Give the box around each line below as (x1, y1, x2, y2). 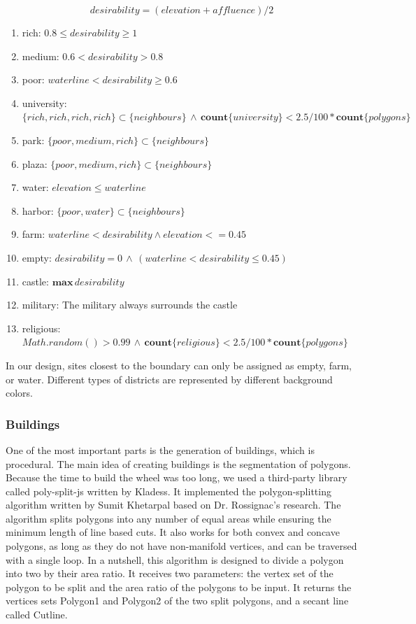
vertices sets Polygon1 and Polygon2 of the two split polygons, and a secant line (6, 593, 349, 608)
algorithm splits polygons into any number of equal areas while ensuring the (6, 511, 331, 525)
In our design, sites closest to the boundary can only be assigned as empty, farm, (6, 357, 352, 372)
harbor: (22, 203, 54, 218)
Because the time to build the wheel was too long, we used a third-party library (6, 470, 347, 485)
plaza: (22, 156, 48, 171)
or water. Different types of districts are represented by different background (6, 371, 333, 386)
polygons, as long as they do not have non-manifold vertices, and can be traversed (6, 539, 357, 553)
